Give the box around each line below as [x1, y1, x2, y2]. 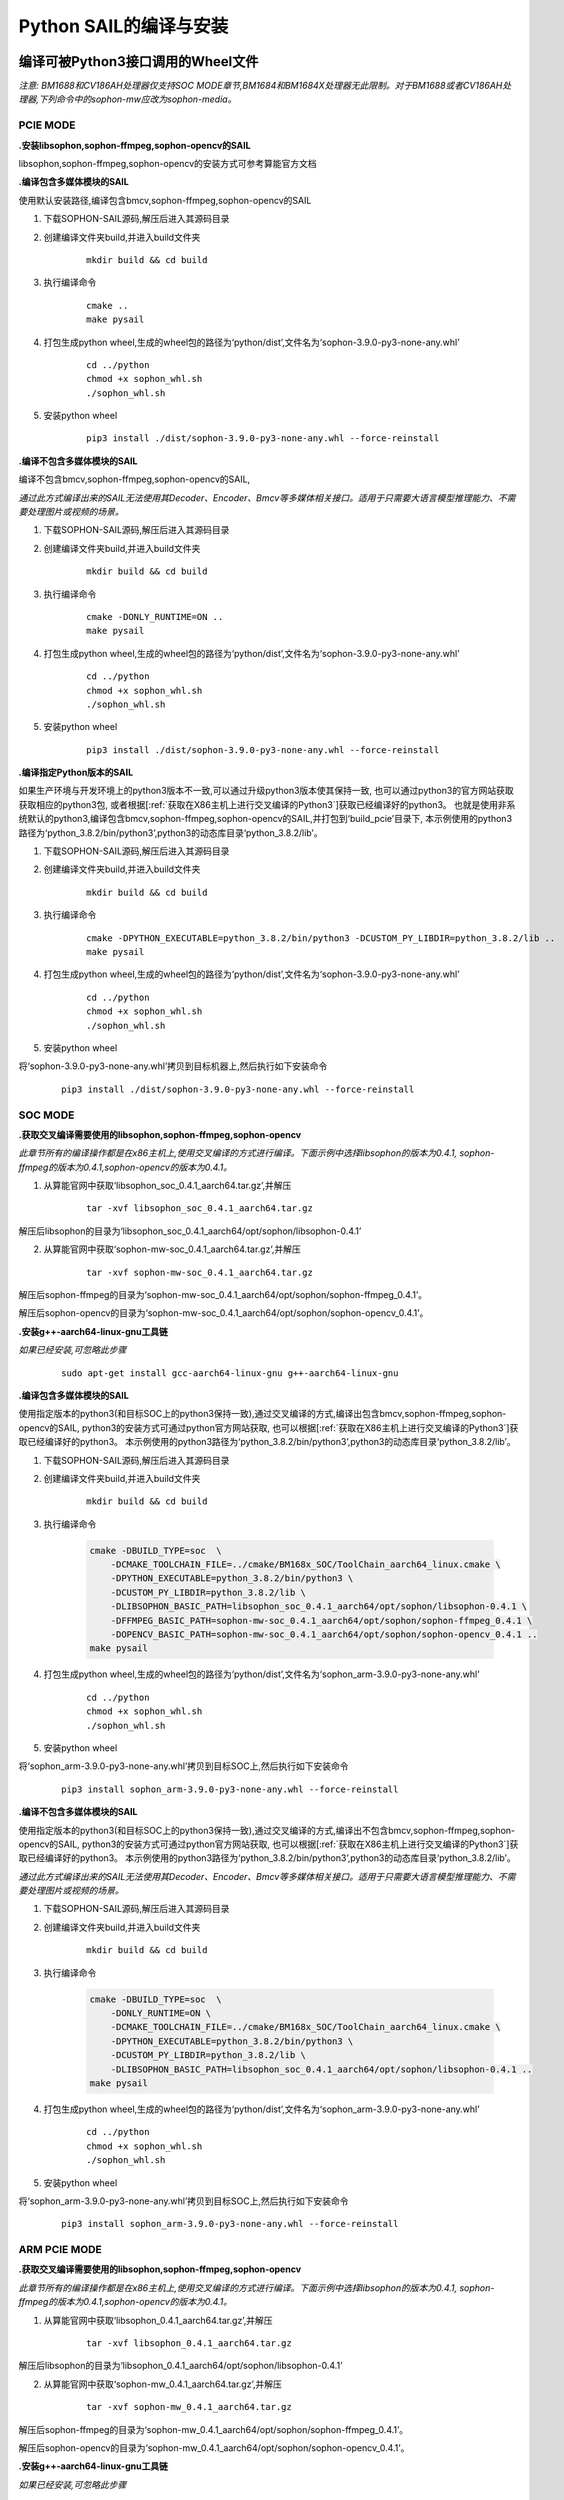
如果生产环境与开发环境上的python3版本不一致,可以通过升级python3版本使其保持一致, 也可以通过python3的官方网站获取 [18, 785, 514, 797]
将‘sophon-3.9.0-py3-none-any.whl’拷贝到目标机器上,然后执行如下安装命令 [18, 1060, 328, 1072]
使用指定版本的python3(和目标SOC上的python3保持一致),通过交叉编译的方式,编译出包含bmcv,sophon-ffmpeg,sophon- [18, 1408, 507, 1420]
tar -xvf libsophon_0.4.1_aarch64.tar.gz [86, 2338, 292, 2349]
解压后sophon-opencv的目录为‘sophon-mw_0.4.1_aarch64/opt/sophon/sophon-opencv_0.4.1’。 [18, 2441, 410, 2454]
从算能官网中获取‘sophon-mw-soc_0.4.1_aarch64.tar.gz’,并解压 [43, 1243, 301, 1255]
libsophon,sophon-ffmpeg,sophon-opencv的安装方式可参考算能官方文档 [18, 157, 317, 169]
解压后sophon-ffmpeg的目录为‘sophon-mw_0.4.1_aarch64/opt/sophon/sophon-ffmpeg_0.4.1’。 [18, 2423, 409, 2435]
